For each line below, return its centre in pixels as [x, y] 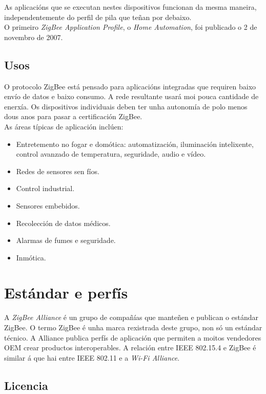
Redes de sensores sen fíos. [58, 171]
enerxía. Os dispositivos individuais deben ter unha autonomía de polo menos [126, 106]
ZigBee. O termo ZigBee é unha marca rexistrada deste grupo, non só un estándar [133, 327]
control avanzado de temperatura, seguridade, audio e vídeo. [111, 154]
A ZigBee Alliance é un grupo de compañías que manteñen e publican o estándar [131, 317]
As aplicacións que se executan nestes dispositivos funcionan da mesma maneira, [130, 7]
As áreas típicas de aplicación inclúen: [64, 126]
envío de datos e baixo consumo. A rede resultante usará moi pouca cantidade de [131, 96]
